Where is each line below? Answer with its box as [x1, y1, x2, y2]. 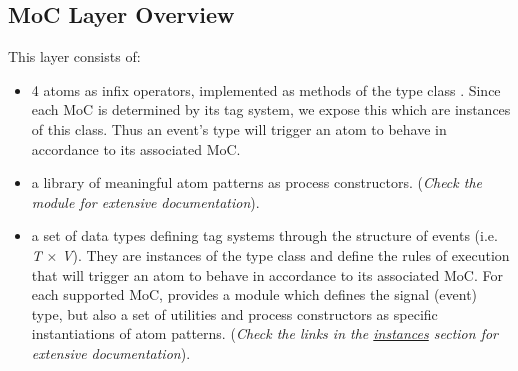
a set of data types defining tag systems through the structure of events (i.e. [31, 225, 498, 246]
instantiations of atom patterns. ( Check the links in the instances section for [31, 323, 499, 344]
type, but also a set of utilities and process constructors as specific [31, 303, 438, 324]
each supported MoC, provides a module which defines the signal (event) [31, 284, 478, 305]
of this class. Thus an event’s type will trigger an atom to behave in [31, 118, 447, 139]
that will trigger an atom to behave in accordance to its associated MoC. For [31, 264, 503, 285]
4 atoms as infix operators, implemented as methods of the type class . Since [31, 79, 501, 100]
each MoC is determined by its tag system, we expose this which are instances [31, 99, 511, 120]
